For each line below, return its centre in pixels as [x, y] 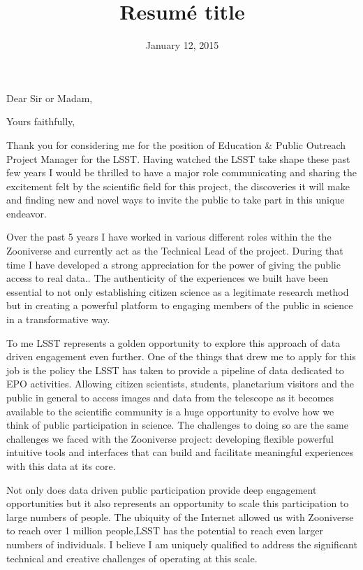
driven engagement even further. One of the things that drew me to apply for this [181, 356]
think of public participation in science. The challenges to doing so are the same [177, 425]
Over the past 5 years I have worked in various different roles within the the [169, 237]
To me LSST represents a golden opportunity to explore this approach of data [173, 342]
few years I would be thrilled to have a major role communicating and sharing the [182, 172]
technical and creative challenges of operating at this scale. [132, 558]
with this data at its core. [61, 465]
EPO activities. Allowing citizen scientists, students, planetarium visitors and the [180, 384]
